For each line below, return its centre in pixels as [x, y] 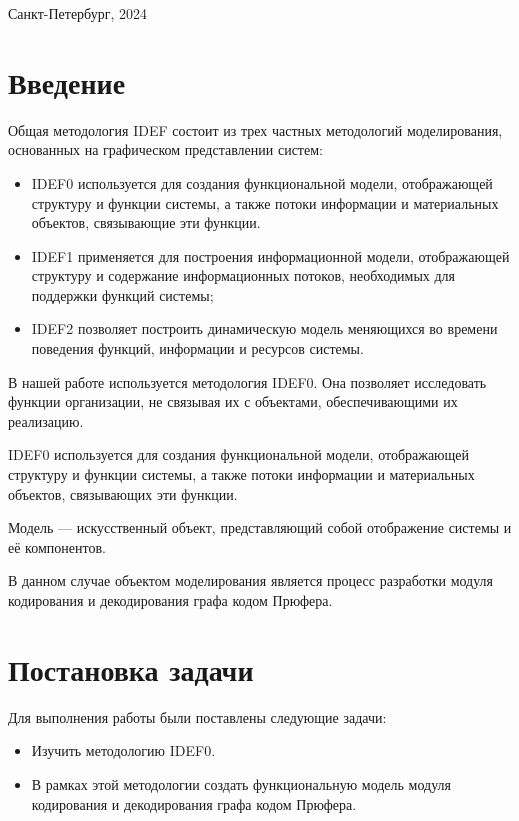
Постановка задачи [131, 668]
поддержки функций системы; [122, 294]
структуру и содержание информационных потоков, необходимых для [243, 275]
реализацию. [46, 420]
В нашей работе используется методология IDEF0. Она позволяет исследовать [247, 381]
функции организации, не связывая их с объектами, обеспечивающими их [233, 401]
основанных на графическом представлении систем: [165, 149]
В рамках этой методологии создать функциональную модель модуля [241, 783]
